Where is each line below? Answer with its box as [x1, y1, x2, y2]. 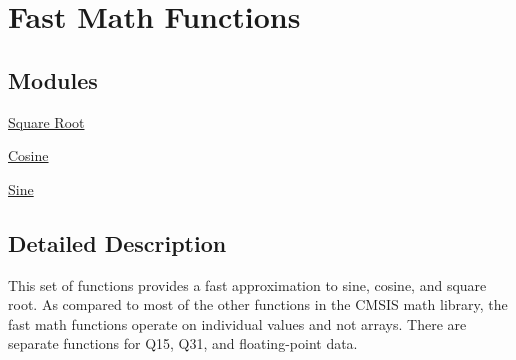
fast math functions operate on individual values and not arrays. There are [8, 313, 467, 334]
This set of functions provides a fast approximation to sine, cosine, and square [8, 274, 487, 295]
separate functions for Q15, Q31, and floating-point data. [8, 333, 358, 354]
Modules [8, 64, 98, 95]
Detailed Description [8, 227, 227, 258]
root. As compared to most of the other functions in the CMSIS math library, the [8, 294, 508, 315]
